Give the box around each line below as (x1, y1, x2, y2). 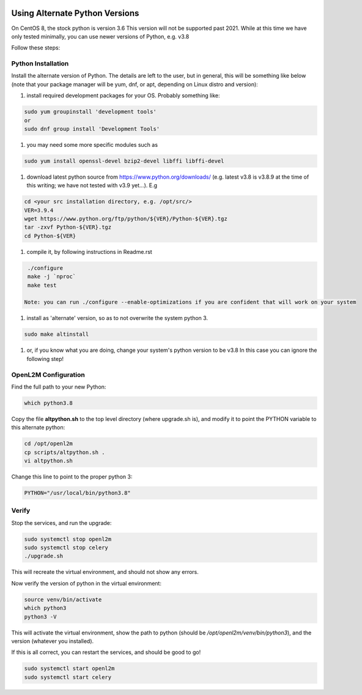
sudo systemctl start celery (24, 674, 112, 680)
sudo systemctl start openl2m (24, 665, 115, 672)
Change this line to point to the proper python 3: (11, 473, 133, 480)
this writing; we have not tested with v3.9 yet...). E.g (26, 182, 157, 189)
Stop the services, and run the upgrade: (11, 519, 112, 526)
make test (28, 281, 57, 289)
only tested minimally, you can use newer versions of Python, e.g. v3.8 (11, 32, 190, 40)
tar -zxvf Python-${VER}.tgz (24, 224, 112, 231)
